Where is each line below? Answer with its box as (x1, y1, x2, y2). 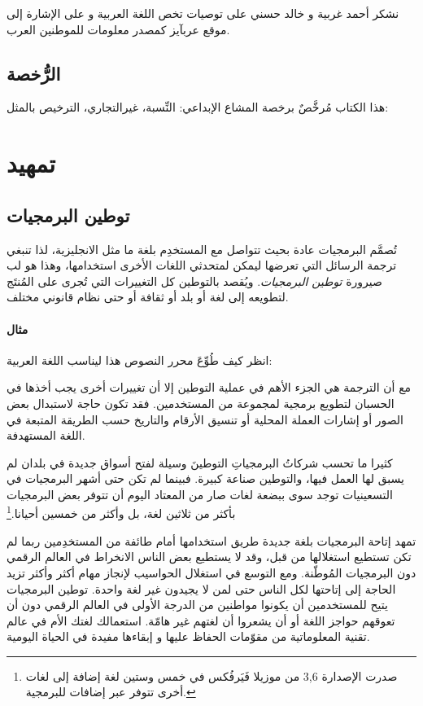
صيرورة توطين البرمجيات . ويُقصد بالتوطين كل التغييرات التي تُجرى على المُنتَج (7, 272, 382, 289)
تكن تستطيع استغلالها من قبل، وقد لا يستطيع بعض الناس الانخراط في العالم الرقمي (7, 548, 412, 565)
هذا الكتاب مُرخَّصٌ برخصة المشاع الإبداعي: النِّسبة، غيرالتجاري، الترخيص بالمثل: (7, 99, 389, 116)
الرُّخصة (7, 60, 61, 86)
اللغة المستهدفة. (7, 427, 85, 444)
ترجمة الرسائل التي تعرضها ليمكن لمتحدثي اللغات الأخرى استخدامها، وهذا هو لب (7, 257, 397, 274)
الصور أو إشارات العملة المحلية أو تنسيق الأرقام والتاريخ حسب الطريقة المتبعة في (7, 410, 403, 428)
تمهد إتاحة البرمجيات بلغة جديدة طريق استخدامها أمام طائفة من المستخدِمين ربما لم (7, 532, 416, 549)
